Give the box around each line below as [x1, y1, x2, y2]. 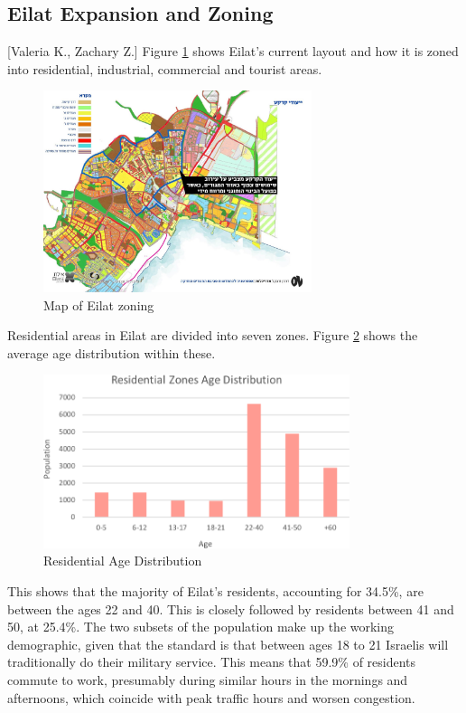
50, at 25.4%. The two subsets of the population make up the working [7, 617, 395, 636]
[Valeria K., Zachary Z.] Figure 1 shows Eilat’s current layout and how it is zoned [7, 42, 459, 61]
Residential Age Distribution [43, 551, 202, 570]
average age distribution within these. [7, 343, 216, 362]
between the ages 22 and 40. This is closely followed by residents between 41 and [7, 599, 454, 618]
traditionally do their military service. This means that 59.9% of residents [7, 652, 416, 671]
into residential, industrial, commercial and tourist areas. [7, 59, 322, 78]
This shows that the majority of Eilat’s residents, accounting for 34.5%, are [7, 581, 424, 600]
